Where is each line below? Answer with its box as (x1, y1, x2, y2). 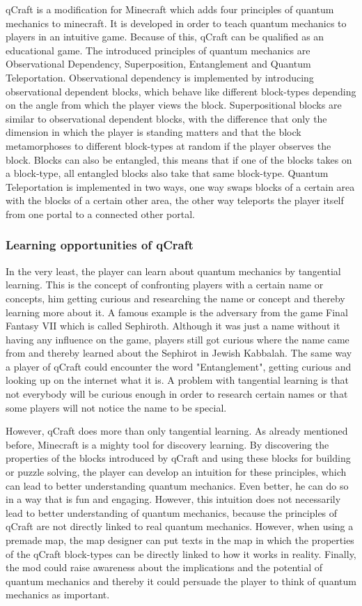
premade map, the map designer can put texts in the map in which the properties (6, 533, 354, 547)
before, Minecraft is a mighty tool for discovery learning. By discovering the (6, 437, 329, 451)
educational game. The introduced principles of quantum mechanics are (6, 42, 310, 57)
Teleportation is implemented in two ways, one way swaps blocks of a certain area (6, 179, 355, 194)
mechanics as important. (6, 587, 110, 602)
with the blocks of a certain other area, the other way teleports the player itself (6, 193, 344, 208)
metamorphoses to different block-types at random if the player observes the (6, 138, 331, 153)
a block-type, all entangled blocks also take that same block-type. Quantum (6, 166, 329, 180)
